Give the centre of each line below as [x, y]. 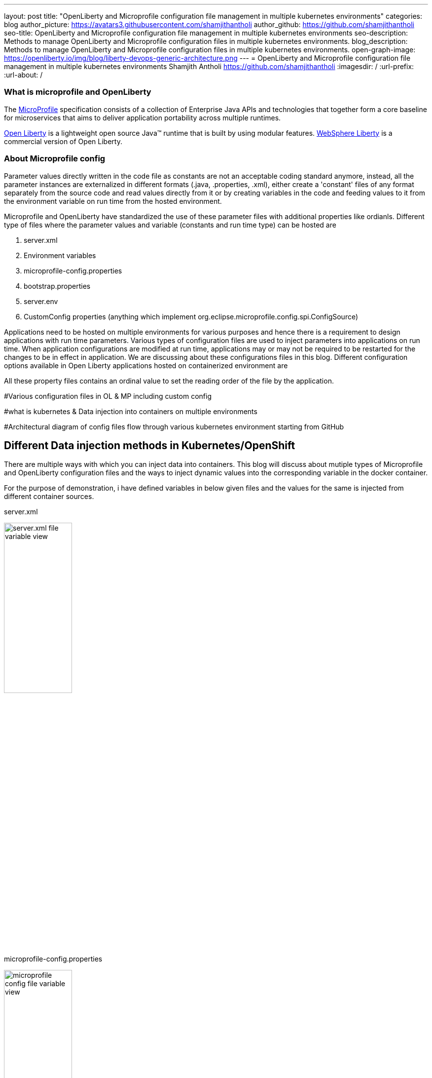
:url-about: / [23, 75]
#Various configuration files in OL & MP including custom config [108, 396]
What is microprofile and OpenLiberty [78, 92]
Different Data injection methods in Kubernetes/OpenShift [150, 445]
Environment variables [60, 255]
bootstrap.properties [57, 286]
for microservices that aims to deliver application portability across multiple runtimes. [143, 117]
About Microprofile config [55, 159]
